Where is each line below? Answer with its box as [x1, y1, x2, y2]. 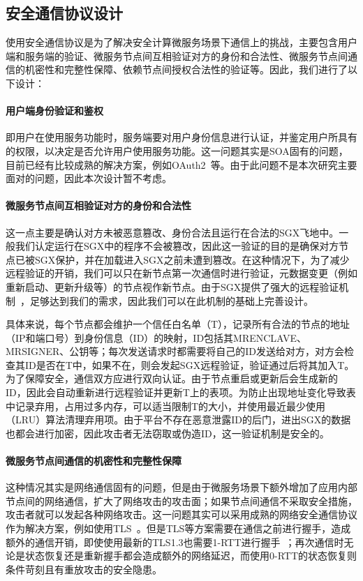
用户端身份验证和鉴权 [6, 103, 103, 118]
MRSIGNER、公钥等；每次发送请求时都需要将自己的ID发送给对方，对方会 [6, 344, 345, 359]
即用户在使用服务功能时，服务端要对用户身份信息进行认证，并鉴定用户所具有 [6, 130, 357, 144]
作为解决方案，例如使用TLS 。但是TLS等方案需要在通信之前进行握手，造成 [6, 521, 351, 536]
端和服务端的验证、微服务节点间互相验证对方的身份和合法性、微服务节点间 [6, 48, 348, 63]
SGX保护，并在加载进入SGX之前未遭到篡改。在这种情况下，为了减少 [34, 252, 350, 266]
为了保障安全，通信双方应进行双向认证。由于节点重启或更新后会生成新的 [6, 371, 338, 386]
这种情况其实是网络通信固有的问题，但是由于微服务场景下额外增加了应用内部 [6, 480, 357, 495]
